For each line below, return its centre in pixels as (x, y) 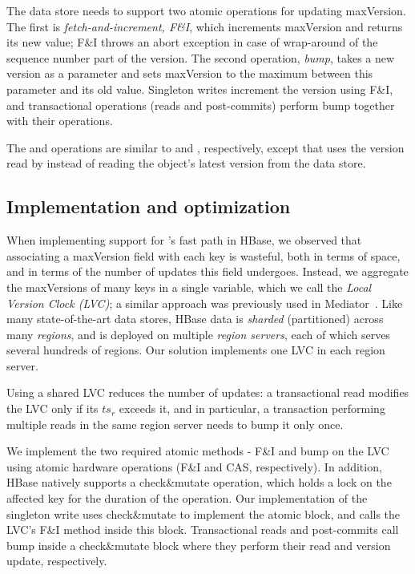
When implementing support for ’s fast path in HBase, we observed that (184, 240)
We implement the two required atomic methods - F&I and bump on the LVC (198, 451)
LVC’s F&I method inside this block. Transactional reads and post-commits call (203, 530)
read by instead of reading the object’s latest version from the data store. (186, 163)
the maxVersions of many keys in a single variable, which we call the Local (189, 287)
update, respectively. (57, 561)
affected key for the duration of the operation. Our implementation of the (187, 498)
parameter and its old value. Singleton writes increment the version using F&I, (200, 89)
